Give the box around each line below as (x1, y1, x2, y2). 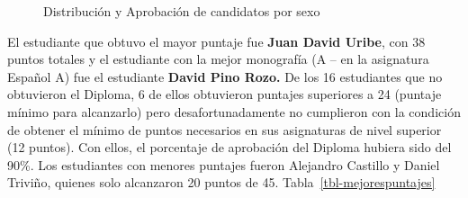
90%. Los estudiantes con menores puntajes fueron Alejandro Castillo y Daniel (7, 155, 440, 174)
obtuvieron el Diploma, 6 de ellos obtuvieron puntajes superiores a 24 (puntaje (7, 85, 442, 103)
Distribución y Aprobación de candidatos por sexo (43, 2, 320, 20)
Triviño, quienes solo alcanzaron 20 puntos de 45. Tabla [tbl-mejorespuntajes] (7, 173, 436, 192)
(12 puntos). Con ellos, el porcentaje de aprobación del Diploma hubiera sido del (7, 138, 452, 157)
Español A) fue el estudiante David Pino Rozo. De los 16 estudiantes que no (7, 67, 443, 85)
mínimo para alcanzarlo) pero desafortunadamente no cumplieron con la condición (7, 102, 461, 121)
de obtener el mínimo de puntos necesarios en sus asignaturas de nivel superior (7, 120, 442, 139)
